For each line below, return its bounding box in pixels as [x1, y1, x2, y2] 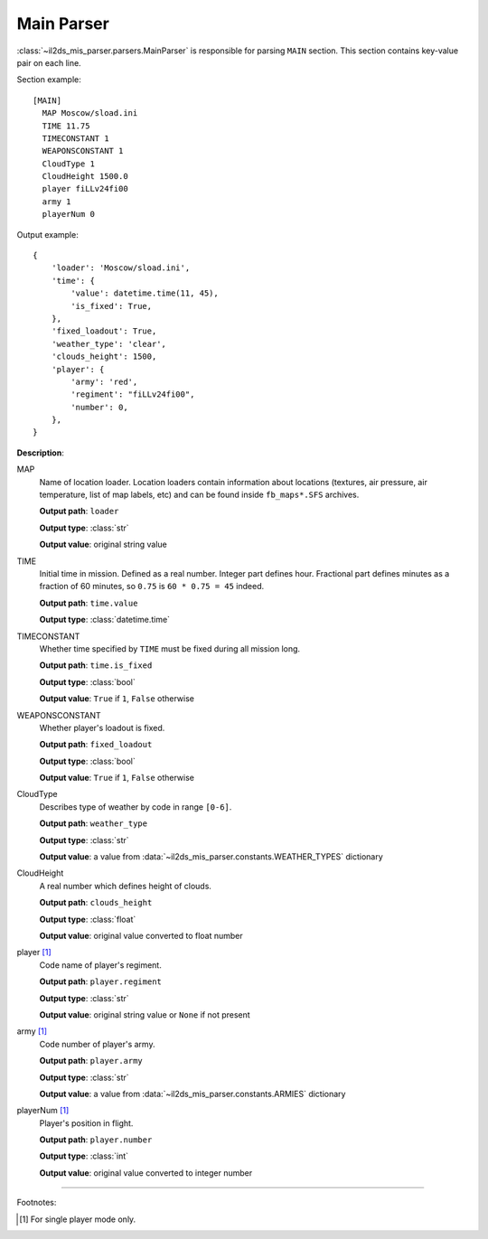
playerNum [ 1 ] [16, 1105, 70, 1116]
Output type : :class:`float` [39, 914, 136, 925]
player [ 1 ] [16, 947, 52, 958]
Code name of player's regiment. [39, 959, 162, 971]
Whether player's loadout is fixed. [39, 722, 165, 733]
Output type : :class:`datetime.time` [39, 615, 171, 625]
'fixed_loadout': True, [51, 326, 157, 336]
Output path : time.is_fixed [39, 660, 153, 671]
